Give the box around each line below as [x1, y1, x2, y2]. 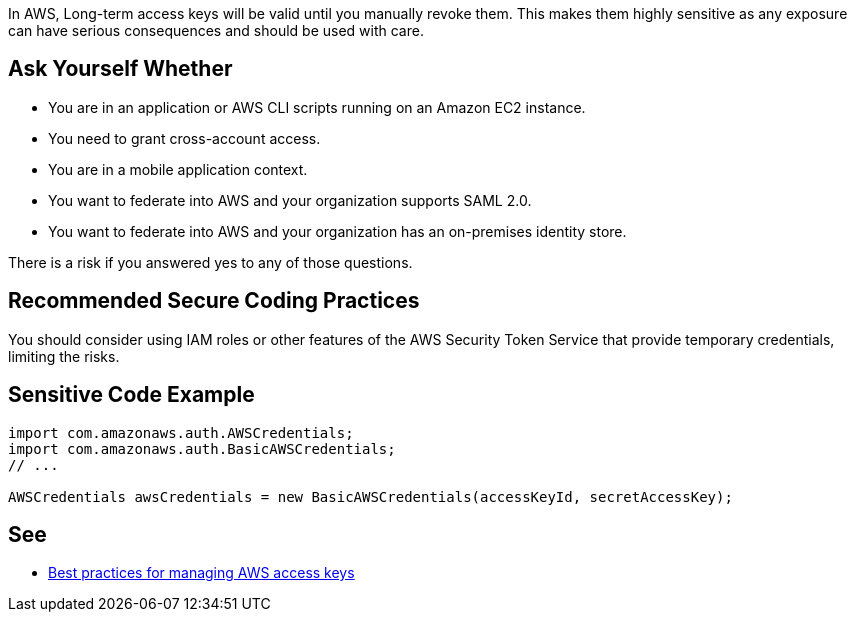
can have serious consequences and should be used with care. [8, 22, 424, 39]
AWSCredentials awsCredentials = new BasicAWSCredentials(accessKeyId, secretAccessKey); [8, 488, 733, 505]
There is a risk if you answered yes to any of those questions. [8, 253, 413, 271]
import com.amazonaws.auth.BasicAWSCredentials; [8, 440, 396, 457]
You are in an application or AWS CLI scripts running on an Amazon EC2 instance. [48, 98, 586, 116]
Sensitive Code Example [8, 382, 255, 408]
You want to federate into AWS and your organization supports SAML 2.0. [48, 191, 532, 209]
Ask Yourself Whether [8, 56, 233, 82]
